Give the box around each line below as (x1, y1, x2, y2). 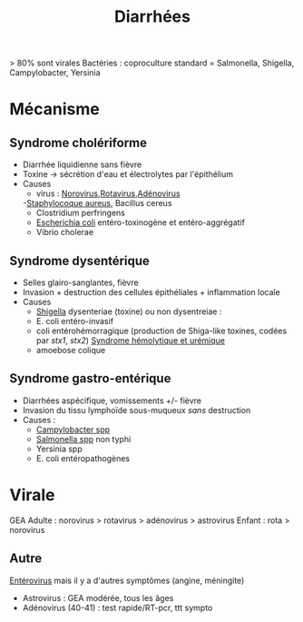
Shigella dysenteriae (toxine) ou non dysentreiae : (35, 306, 222, 317)
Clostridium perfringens (35, 207, 125, 219)
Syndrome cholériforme (9, 134, 148, 151)
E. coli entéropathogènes (35, 452, 130, 464)
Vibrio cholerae (35, 227, 93, 238)
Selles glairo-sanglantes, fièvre (22, 277, 139, 288)
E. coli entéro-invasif (35, 316, 114, 326)
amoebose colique (35, 345, 106, 355)
